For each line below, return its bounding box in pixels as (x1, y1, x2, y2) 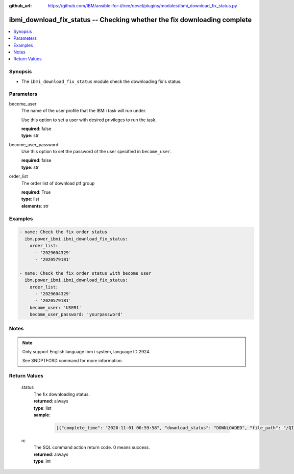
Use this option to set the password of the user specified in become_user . (21, 149, 171, 155)
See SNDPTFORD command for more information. (22, 358, 123, 364)
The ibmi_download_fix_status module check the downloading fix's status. (21, 79, 182, 84)
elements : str (21, 203, 49, 209)
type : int (33, 458, 51, 464)
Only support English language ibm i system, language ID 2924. (22, 349, 150, 354)
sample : (33, 412, 50, 418)
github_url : (9, 3, 32, 8)
